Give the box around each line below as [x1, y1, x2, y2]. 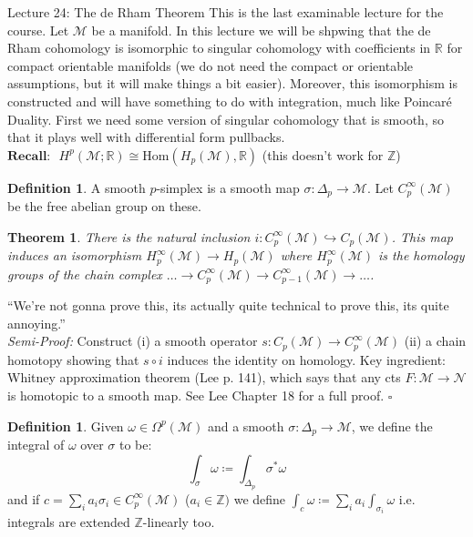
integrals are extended [7, 512, 130, 532]
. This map [391, 227, 453, 246]
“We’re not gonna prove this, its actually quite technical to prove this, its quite [7, 296, 449, 315]
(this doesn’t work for [262, 145, 384, 164]
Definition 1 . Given [7, 416, 124, 435]
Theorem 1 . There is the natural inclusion [7, 227, 251, 246]
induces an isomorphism [7, 246, 142, 265]
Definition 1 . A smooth [7, 177, 146, 197]
